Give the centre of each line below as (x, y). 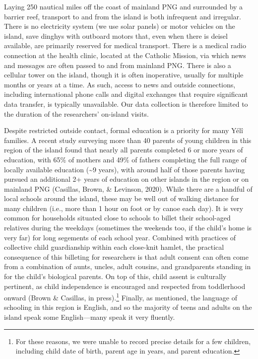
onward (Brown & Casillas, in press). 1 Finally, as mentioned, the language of (121, 297)
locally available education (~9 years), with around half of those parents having (125, 169)
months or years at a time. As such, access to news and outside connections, (120, 84)
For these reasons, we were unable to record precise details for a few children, (133, 341)
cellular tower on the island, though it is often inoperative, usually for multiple (124, 75)
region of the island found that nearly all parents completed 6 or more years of (124, 150)
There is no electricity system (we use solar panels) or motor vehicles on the (120, 26)
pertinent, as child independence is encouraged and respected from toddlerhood (125, 286)
